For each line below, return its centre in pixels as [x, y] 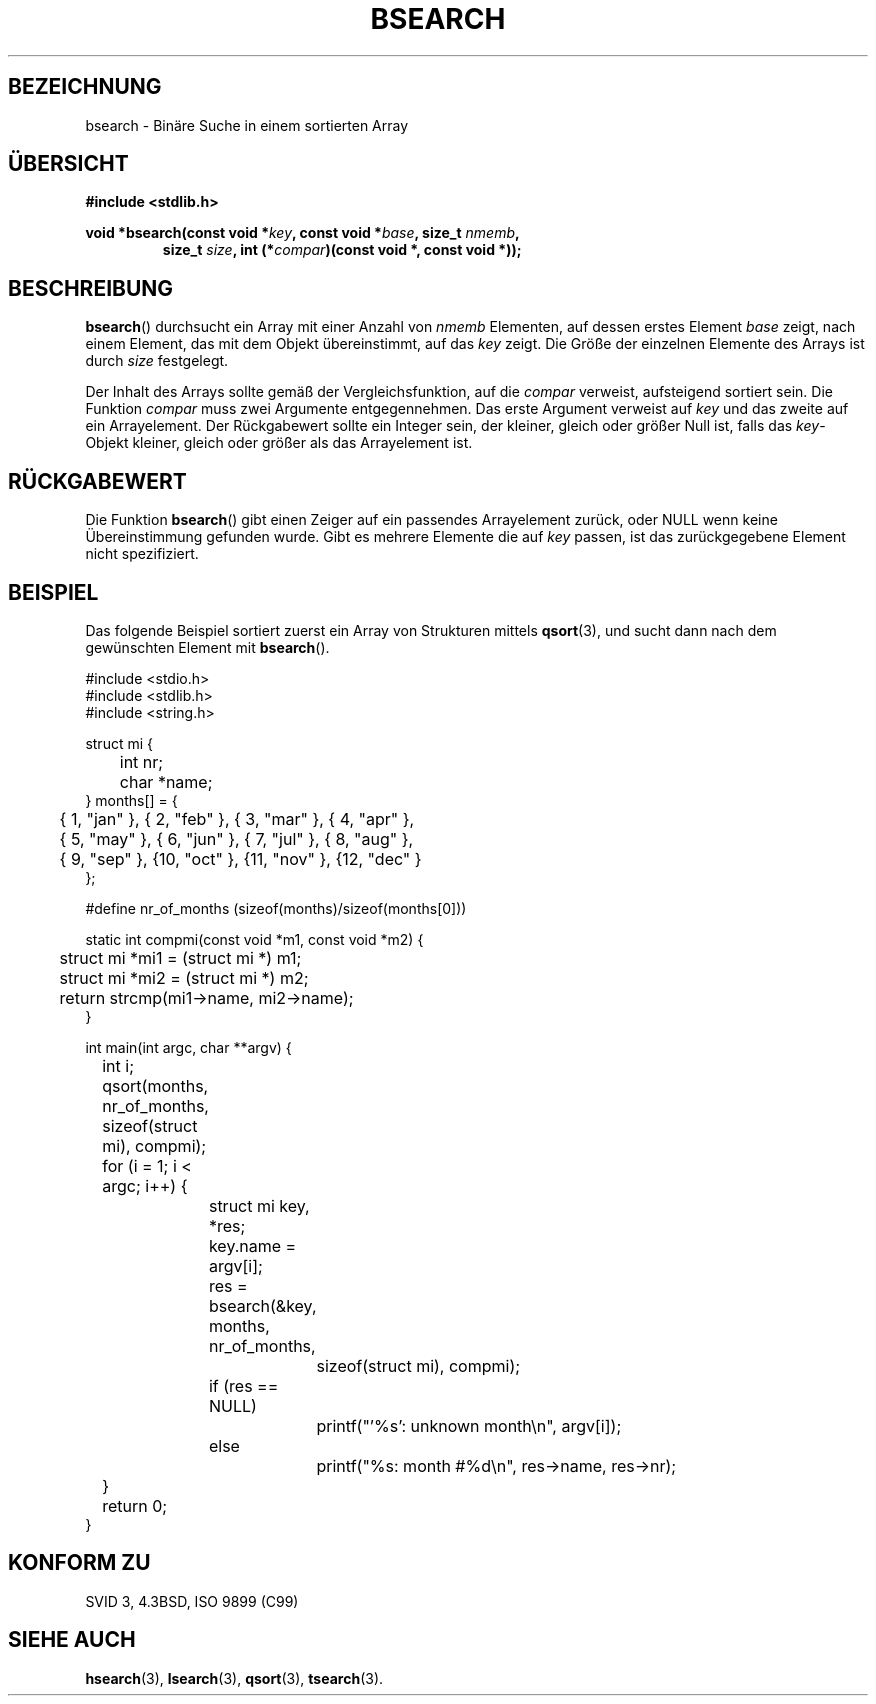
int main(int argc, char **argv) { [188, 1047]
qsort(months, [155, 1085]
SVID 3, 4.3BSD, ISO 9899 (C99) [192, 1601]
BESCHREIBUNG [91, 288]
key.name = [252, 1245]
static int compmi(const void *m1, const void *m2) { [254, 939]
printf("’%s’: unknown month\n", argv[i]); [469, 1425]
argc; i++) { [145, 1185]
